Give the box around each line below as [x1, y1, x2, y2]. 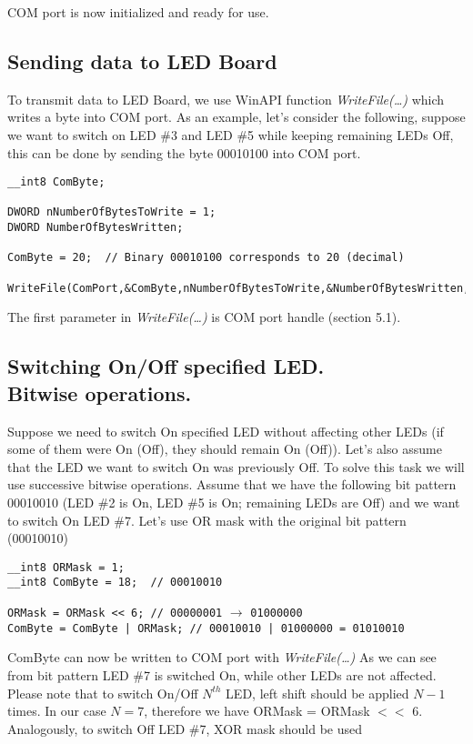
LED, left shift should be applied [226, 683, 409, 702]
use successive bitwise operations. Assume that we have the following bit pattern [7, 475, 457, 494]
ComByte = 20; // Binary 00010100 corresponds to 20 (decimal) [7, 251, 405, 265]
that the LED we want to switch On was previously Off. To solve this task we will [7, 457, 465, 476]
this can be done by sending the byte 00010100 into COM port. [7, 143, 361, 162]
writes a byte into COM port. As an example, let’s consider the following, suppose [7, 107, 466, 126]
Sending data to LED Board [7, 46, 277, 75]
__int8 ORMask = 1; [7, 560, 125, 574]
